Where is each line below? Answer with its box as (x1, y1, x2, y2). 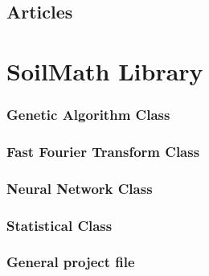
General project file (6, 252, 135, 272)
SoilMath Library (6, 54, 203, 87)
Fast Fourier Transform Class (6, 141, 200, 161)
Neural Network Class (6, 178, 153, 198)
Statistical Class (6, 215, 113, 235)
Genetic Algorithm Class (6, 105, 170, 125)
